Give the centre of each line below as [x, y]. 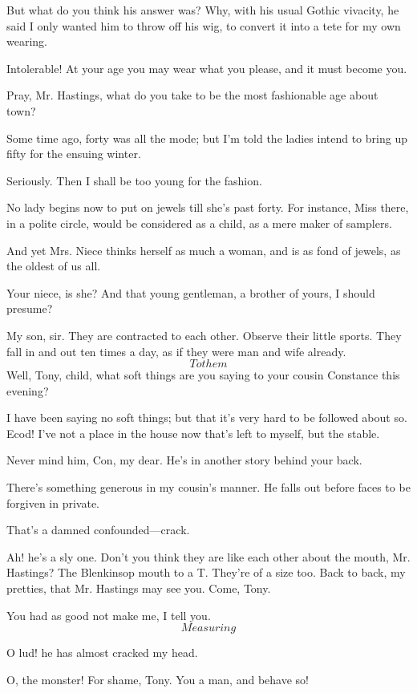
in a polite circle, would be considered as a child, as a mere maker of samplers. [199, 223]
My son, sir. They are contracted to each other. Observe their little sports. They [204, 335]
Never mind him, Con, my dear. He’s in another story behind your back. [184, 460]
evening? [28, 390]
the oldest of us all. [54, 266]
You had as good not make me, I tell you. [109, 615]
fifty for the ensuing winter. [74, 154]
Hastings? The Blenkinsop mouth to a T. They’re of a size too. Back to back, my [206, 572]
